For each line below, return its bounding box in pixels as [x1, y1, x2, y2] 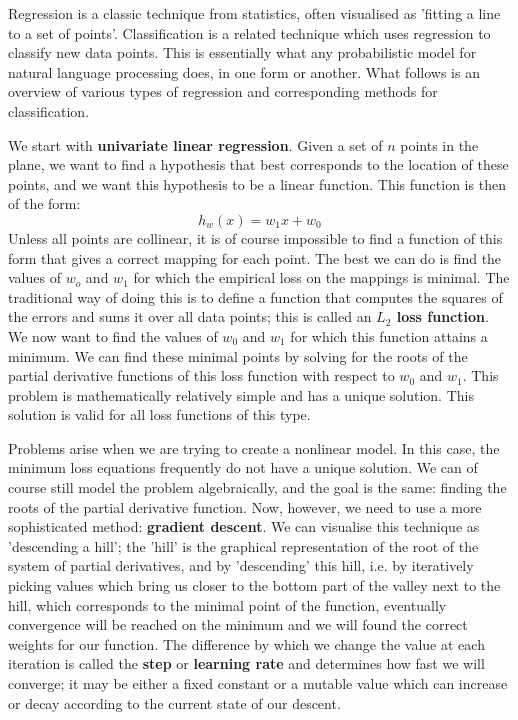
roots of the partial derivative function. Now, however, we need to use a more [8, 496, 482, 517]
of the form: [8, 193, 81, 214]
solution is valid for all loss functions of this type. [8, 404, 311, 425]
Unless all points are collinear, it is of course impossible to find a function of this [8, 227, 503, 248]
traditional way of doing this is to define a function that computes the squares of [8, 286, 503, 307]
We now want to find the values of [8, 325, 218, 346]
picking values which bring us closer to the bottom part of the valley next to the [8, 575, 501, 596]
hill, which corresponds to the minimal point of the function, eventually [8, 594, 447, 615]
